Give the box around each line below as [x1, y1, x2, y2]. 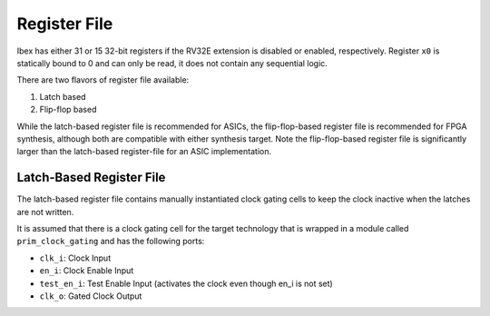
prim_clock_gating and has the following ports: [16, 236, 205, 247]
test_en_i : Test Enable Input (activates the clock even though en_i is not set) [39, 278, 333, 289]
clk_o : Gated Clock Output [39, 291, 142, 301]
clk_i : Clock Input [39, 252, 112, 263]
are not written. [16, 206, 74, 217]
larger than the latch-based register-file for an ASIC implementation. [16, 146, 272, 157]
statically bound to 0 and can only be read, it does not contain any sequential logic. [16, 57, 328, 68]
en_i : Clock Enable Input [39, 265, 134, 276]
